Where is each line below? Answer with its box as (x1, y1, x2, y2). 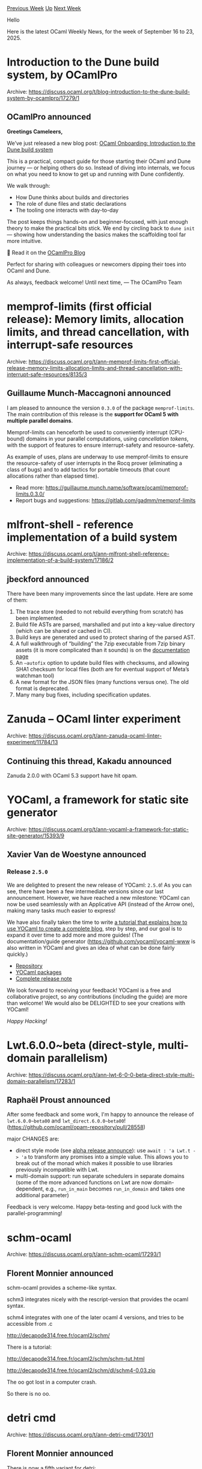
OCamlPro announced (7, 112, 91, 122)
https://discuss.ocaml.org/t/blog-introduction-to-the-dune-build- (28, 88, 190, 95)
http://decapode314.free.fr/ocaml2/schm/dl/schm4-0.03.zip (7, 1367, 156, 1374)
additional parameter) (15, 1192, 70, 1199)
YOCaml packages (15, 969, 62, 976)
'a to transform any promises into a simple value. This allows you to (21, 1153, 189, 1160)
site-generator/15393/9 (7, 832, 65, 839)
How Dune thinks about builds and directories (15, 194, 129, 201)
